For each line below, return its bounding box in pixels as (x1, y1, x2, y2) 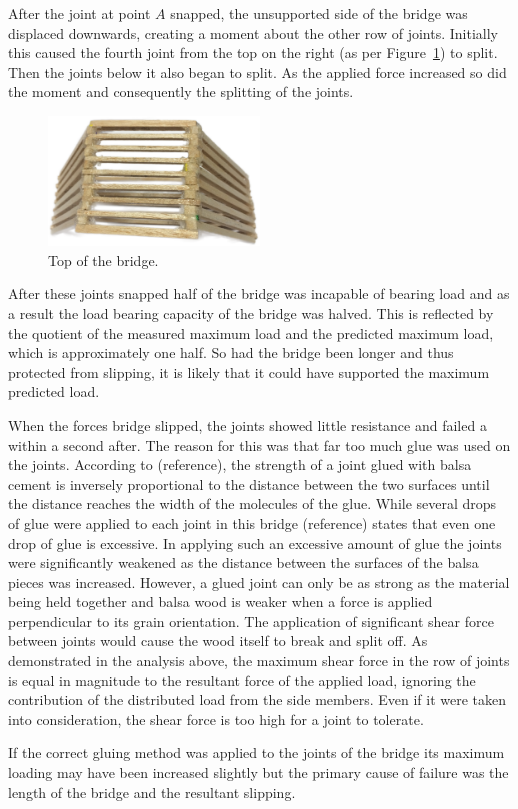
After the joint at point (8, 3, 151, 23)
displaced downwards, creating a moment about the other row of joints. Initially (8, 22, 499, 43)
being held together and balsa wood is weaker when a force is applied (8, 591, 433, 612)
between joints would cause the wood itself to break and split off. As (8, 630, 428, 651)
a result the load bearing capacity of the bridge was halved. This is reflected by (8, 302, 494, 323)
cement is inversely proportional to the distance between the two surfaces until (8, 473, 490, 494)
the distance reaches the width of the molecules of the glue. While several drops (8, 493, 497, 514)
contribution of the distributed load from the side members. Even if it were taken (8, 689, 507, 710)
